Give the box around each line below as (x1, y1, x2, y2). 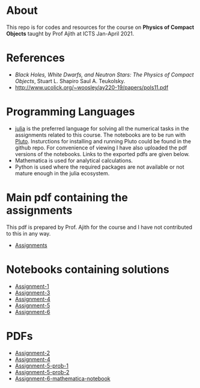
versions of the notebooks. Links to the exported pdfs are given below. (14, 150, 190, 157)
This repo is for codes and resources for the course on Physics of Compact (6, 23, 195, 31)
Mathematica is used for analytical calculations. (14, 157, 133, 164)
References (6, 51, 65, 65)
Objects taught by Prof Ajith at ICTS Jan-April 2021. (6, 30, 135, 37)
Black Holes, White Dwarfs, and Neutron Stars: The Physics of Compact (14, 70, 194, 78)
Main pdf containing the (6, 191, 128, 204)
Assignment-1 (14, 283, 49, 290)
